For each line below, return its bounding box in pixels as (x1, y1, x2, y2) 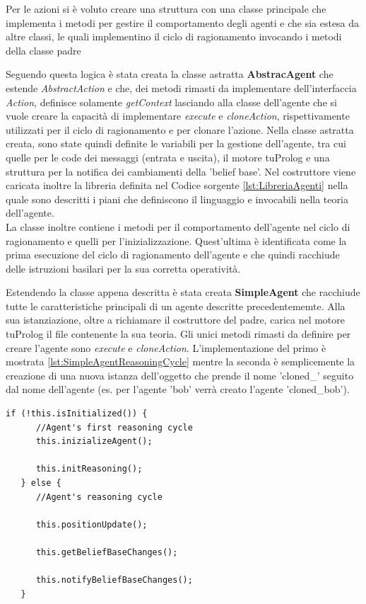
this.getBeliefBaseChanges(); (35, 547, 178, 557)
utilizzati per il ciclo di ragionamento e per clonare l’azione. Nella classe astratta (6, 122, 354, 137)
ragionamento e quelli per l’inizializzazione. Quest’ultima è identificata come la (6, 233, 347, 248)
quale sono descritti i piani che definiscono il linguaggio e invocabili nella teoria (6, 191, 348, 206)
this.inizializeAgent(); (35, 436, 153, 447)
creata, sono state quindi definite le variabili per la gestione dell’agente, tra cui (6, 136, 346, 151)
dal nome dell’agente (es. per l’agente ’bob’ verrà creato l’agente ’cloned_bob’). (6, 382, 350, 397)
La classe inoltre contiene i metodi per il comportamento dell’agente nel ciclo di (6, 219, 350, 234)
